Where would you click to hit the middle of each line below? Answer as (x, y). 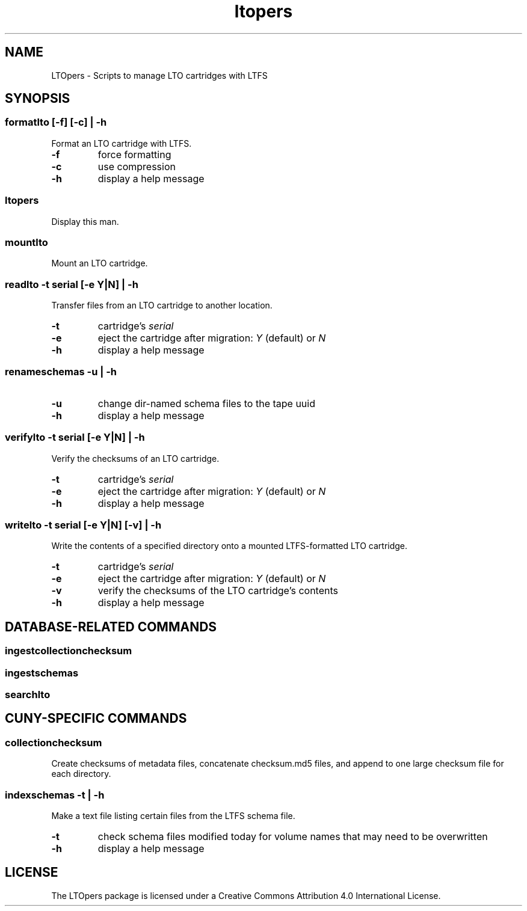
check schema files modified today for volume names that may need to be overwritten (293, 836)
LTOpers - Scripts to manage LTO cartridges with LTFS (159, 75)
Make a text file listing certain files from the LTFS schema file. (173, 815)
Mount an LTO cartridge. (100, 263)
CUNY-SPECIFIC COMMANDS (96, 719)
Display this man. (85, 221)
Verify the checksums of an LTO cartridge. (135, 458)
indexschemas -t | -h (55, 795)
